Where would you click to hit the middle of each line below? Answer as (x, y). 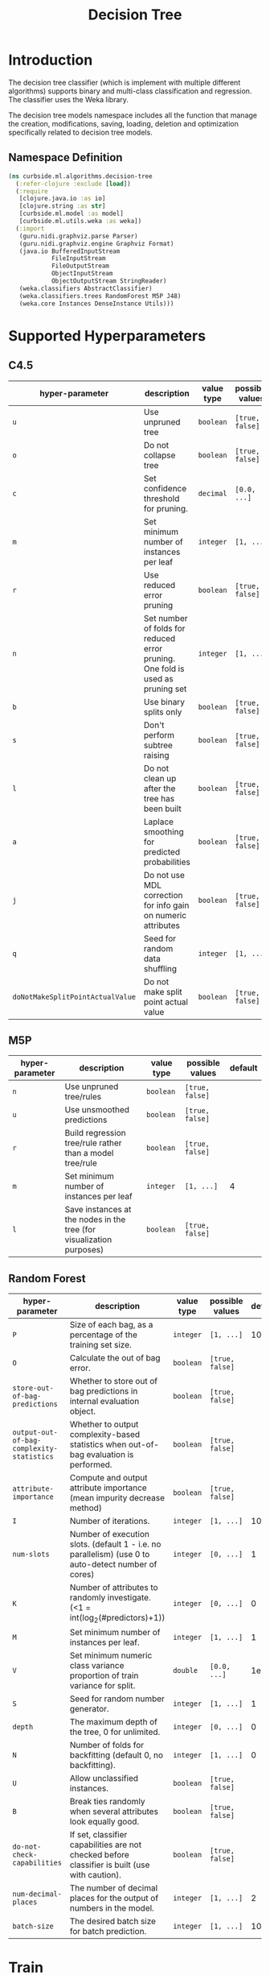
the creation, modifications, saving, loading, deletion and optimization (123, 123)
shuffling (160, 968)
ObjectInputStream (82, 274)
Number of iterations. (110, 1522)
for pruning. (166, 508)
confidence (165, 488)
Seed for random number (117, 1699)
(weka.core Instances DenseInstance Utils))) (96, 304)
